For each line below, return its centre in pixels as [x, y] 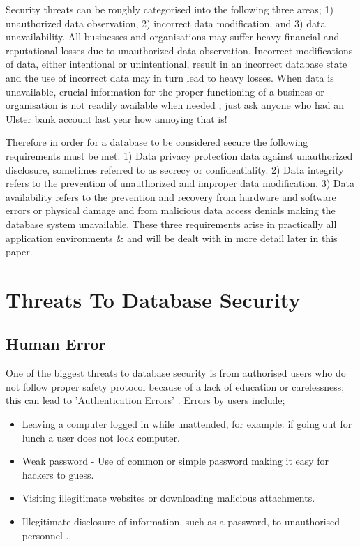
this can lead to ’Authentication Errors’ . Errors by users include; [145, 400]
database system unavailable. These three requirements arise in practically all [171, 224]
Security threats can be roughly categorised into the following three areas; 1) [170, 9]
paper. [19, 252]
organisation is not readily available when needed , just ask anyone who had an [175, 105]
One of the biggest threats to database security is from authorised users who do [176, 373]
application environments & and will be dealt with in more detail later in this [172, 238]
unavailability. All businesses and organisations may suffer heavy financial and [173, 37]
